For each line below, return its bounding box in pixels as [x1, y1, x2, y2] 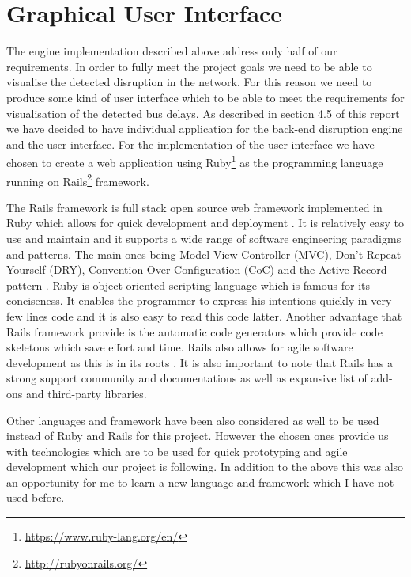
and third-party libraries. [25, 385, 147, 401]
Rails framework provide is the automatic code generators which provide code [6, 323, 383, 340]
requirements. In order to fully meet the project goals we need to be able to [6, 58, 372, 74]
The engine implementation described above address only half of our [6, 43, 337, 59]
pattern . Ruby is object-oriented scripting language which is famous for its [6, 276, 371, 293]
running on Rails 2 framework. [6, 170, 149, 189]
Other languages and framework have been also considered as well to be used [6, 412, 379, 428]
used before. [6, 489, 65, 506]
